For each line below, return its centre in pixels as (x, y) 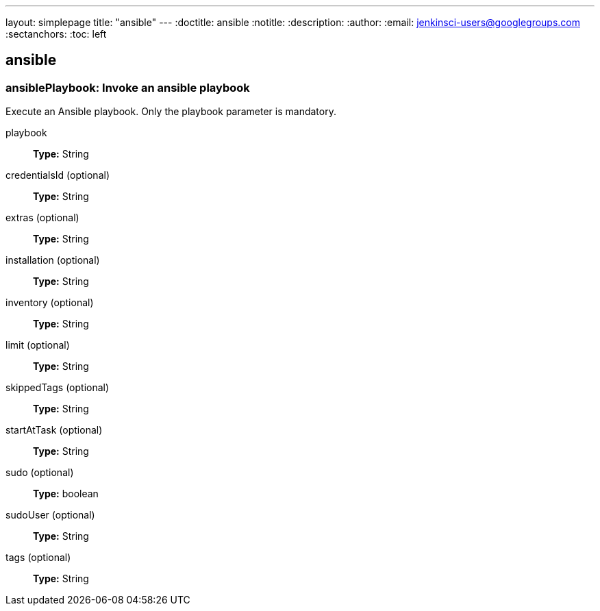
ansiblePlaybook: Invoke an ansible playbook (128, 87)
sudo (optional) (40, 473)
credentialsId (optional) (58, 175)
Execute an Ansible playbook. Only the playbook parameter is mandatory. (171, 112)
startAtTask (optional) (54, 430)
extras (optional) (42, 218)
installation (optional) (53, 260)
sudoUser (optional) (50, 515)
